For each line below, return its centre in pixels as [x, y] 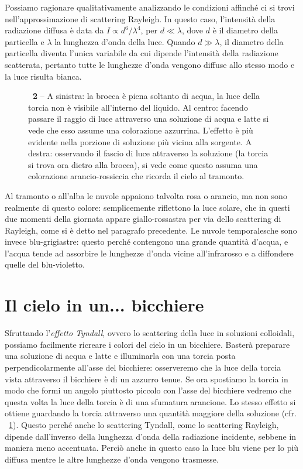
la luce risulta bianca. [43, 76]
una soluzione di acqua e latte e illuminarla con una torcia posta [120, 356]
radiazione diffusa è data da [54, 30]
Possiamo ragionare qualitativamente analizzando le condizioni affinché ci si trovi [150, 7]
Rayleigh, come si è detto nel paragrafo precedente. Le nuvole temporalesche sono [151, 230]
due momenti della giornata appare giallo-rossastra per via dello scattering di [143, 219]
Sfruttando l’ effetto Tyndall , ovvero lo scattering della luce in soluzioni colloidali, [150, 333]
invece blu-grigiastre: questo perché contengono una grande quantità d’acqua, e [147, 242]
